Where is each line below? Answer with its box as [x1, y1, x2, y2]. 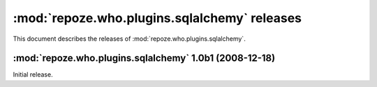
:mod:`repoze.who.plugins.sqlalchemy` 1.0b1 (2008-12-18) [13, 52, 276, 64]
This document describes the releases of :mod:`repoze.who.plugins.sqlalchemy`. [13, 35, 246, 43]
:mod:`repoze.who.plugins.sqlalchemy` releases [13, 10, 302, 26]
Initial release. [13, 70, 53, 79]
